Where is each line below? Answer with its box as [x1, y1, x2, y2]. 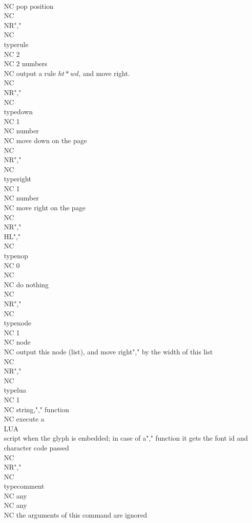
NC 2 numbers [4, 58, 47, 69]
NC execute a [4, 414, 44, 424]
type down [4, 106, 33, 117]
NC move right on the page [4, 202, 85, 213]
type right [4, 174, 32, 184]
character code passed [4, 442, 69, 452]
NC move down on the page [4, 135, 87, 145]
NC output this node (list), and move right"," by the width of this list [4, 346, 213, 356]
